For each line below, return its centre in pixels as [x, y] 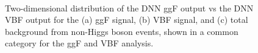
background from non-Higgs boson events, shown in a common [122, 31]
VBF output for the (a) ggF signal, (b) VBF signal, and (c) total [127, 20]
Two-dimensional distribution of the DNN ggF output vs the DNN [129, 8]
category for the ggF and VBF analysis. [79, 43]
